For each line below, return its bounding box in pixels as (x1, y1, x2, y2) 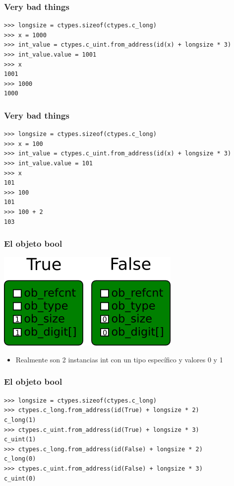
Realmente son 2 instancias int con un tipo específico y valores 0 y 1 (15, 354, 223, 364)
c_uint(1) (4, 436, 36, 443)
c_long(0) (4, 455, 36, 463)
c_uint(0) (4, 475, 36, 482)
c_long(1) (4, 416, 36, 423)
